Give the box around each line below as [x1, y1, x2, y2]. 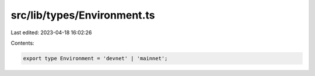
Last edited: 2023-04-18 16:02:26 [10, 29, 92, 36]
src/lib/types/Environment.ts [10, 9, 155, 21]
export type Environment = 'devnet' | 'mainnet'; [23, 55, 168, 61]
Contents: [10, 39, 34, 46]
